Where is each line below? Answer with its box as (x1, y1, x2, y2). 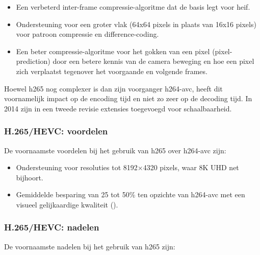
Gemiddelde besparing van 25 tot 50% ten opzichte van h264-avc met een (16, 189, 245, 200)
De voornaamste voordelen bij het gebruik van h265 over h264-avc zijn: (4, 145, 226, 155)
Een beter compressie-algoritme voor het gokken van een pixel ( (16, 45, 215, 56)
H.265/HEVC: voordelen (4, 125, 108, 137)
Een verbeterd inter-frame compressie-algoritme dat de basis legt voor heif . (16, 2, 250, 12)
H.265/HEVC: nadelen (4, 221, 99, 234)
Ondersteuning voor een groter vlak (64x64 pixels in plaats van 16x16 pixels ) (16, 18, 256, 29)
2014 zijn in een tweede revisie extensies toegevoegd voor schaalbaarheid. (4, 103, 232, 113)
